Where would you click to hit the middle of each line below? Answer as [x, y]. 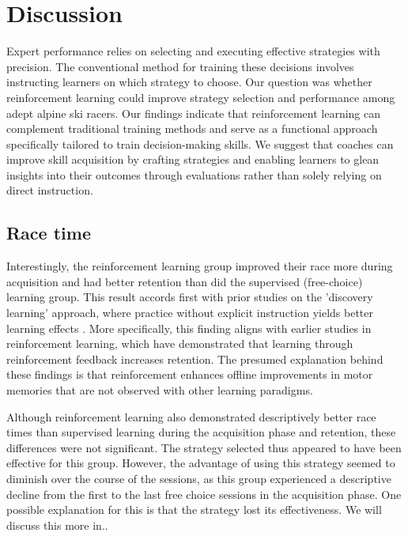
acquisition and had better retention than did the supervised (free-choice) [185, 281]
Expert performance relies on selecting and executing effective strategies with [193, 51]
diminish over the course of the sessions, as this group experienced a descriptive [199, 478]
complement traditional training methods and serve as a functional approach [192, 128]
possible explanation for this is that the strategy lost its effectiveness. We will [194, 510]
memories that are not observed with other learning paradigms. [160, 390]
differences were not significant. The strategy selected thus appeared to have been [204, 447]
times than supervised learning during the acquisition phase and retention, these [201, 432]
